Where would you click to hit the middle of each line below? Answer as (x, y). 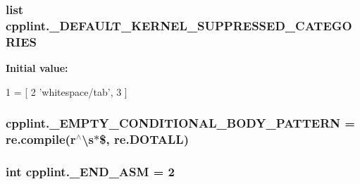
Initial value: (37, 68)
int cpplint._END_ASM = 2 (90, 171)
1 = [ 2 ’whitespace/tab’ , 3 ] (67, 91)
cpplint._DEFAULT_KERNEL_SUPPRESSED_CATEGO (179, 25)
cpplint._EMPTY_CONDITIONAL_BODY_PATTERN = (180, 123)
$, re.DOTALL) (144, 139)
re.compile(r (41, 139)
